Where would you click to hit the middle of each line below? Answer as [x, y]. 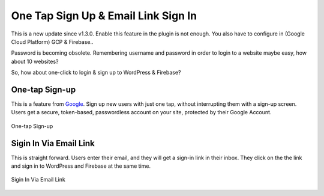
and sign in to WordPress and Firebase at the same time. [81, 166]
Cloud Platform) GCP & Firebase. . [52, 41]
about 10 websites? [35, 61]
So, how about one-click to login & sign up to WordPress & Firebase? [96, 73]
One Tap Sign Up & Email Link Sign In [104, 16]
